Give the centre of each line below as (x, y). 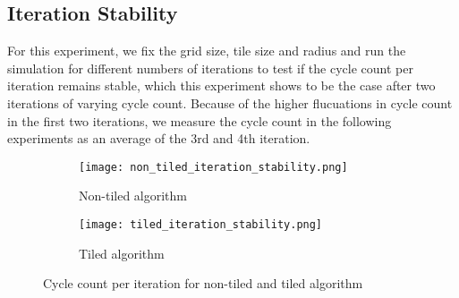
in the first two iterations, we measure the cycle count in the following (200, 120)
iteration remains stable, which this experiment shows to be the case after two (221, 85)
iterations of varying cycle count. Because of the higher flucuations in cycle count (230, 102)
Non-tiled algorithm (133, 196)
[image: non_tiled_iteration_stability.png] (213, 167)
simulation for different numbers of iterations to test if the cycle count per (210, 68)
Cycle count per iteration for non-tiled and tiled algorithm (203, 283)
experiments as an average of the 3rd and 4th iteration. (159, 138)
